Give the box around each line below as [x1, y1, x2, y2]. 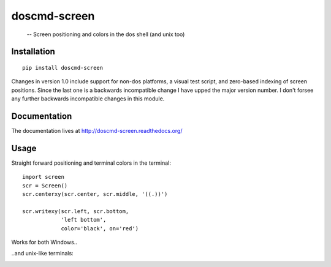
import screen [22, 173, 64, 181]
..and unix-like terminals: [11, 250, 74, 257]
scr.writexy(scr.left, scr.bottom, [22, 208, 129, 214]
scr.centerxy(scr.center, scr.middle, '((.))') [22, 190, 168, 198]
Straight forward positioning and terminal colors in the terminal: [11, 159, 171, 167]
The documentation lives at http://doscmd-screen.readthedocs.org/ [11, 127, 183, 135]
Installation [11, 47, 55, 57]
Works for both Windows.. [11, 239, 78, 246]
